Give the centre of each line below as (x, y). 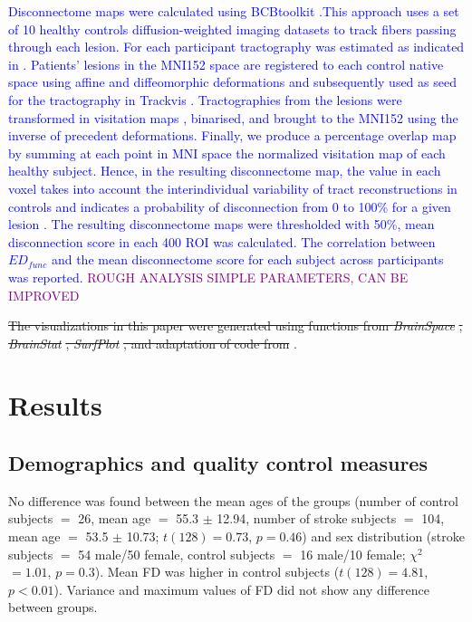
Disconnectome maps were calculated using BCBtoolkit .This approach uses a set (234, 11)
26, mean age (115, 518)
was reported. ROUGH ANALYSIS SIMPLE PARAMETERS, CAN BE (208, 277)
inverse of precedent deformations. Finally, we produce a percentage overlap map (232, 135)
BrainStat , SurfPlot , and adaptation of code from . (153, 343)
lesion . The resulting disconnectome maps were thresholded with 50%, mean (222, 224)
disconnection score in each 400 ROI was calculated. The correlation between (222, 241)
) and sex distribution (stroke (383, 536)
